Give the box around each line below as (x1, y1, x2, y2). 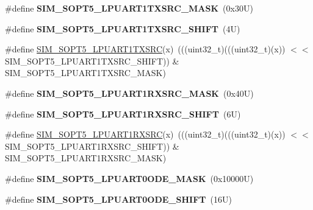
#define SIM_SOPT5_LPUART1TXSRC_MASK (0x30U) (5, 2, 253, 14)
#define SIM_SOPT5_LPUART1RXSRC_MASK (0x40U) (5, 86, 254, 99)
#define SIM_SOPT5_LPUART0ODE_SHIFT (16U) (5, 192, 232, 205)
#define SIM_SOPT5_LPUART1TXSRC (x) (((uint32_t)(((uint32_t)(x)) (5, 43, 286, 55)
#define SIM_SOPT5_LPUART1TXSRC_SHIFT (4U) (5, 22, 240, 35)
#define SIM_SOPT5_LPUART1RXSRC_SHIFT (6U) (5, 107, 241, 120)
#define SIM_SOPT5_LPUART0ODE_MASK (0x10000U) (5, 172, 254, 184)
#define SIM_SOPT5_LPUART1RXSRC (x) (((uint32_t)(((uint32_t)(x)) (5, 128, 286, 141)
